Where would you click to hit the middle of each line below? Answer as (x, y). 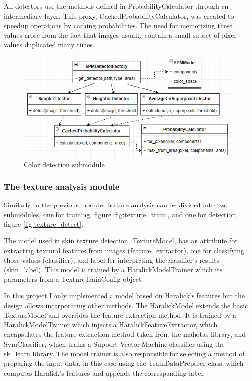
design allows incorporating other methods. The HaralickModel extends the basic (126, 305)
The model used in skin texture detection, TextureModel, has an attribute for (121, 240)
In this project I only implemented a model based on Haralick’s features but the (125, 295)
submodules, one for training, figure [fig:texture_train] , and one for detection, (121, 214)
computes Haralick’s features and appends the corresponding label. (105, 372)
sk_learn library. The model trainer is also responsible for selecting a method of (124, 353)
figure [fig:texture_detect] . (44, 224)
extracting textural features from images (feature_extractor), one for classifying (124, 250)
